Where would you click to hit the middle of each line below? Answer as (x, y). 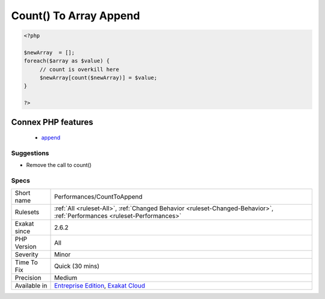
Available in (31, 285)
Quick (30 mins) (77, 266)
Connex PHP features (52, 122)
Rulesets (27, 212)
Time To (26, 262)
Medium (66, 277)
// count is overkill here (79, 69)
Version (26, 246)
